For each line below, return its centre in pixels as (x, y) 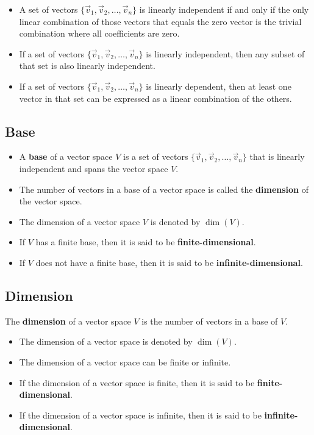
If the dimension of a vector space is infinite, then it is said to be (140, 415)
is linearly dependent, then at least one (219, 86)
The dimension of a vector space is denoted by (106, 341)
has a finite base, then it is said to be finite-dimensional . (146, 242)
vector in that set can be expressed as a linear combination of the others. (155, 98)
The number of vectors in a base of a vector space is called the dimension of (164, 189)
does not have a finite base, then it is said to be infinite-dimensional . (169, 262)
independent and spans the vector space (94, 168)
